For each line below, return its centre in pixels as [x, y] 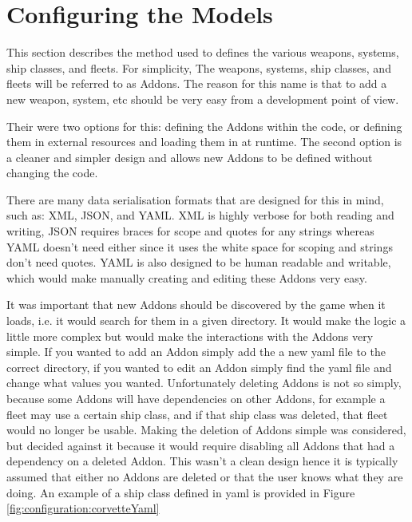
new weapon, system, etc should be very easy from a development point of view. [203, 99]
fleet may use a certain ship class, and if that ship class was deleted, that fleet [197, 414]
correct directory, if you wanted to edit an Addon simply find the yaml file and [199, 367]
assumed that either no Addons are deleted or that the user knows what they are [205, 476]
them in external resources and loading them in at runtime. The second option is [204, 142]
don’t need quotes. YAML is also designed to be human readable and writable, [199, 262]
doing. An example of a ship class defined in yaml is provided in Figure [181, 492]
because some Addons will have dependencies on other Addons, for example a [196, 398]
